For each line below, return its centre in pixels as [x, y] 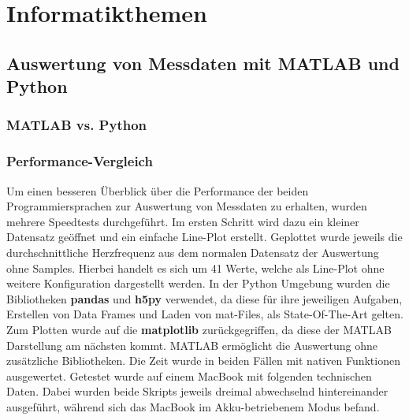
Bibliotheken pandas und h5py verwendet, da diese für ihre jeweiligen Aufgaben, [204, 298]
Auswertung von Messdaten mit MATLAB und [203, 63]
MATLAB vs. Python [77, 125]
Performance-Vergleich [80, 161]
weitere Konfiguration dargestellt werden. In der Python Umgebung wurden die [198, 283]
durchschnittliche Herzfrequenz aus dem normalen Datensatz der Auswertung [193, 252]
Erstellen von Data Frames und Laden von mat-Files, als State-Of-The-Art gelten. [205, 314]
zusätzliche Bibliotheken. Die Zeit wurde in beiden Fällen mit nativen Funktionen [203, 361]
